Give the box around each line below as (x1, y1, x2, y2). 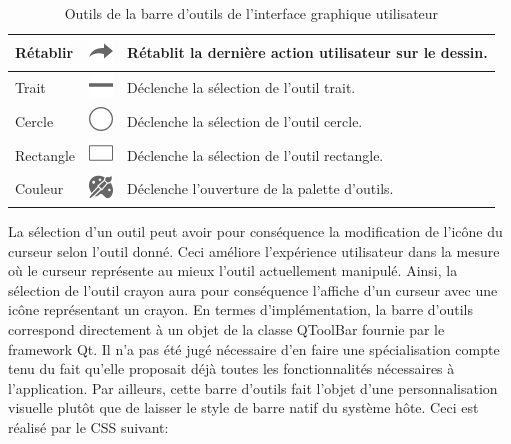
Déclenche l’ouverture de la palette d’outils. (127, 178, 394, 199)
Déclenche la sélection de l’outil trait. (127, 76, 356, 97)
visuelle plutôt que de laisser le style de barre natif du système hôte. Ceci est (8, 397, 479, 418)
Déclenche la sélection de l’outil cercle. (127, 110, 363, 131)
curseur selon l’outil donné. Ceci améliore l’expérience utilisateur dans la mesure (8, 240, 500, 261)
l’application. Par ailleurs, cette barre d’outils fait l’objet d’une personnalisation (8, 377, 498, 398)
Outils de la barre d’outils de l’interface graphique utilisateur (64, 3, 439, 23)
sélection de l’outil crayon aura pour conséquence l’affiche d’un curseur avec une (8, 279, 498, 300)
